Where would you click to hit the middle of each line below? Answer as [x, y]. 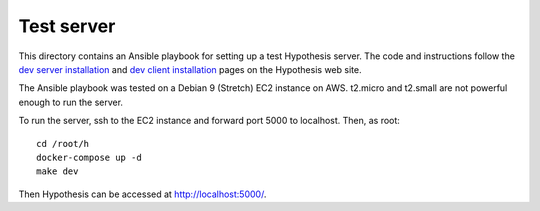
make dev [57, 171]
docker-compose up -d [89, 157]
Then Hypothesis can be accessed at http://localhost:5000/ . [142, 194]
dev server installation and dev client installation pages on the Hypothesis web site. [190, 69]
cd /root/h [63, 143]
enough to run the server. [71, 102]
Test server [67, 26]
